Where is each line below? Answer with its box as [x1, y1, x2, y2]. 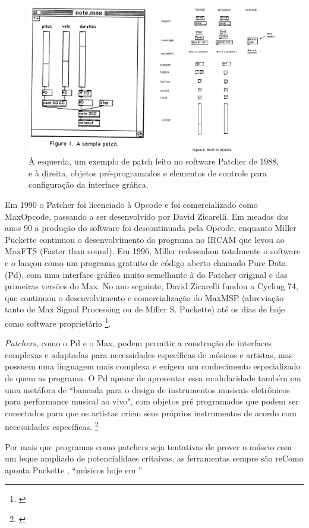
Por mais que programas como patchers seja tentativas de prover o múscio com [5, 440, 292, 453]
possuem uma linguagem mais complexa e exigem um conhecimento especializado [5, 360, 301, 372]
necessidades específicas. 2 [5, 419, 99, 433]
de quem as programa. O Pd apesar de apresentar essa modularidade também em [5, 372, 301, 384]
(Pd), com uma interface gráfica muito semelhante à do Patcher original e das [5, 268, 288, 280]
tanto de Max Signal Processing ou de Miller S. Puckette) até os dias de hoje [5, 303, 285, 315]
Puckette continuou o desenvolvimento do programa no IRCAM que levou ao [5, 233, 285, 245]
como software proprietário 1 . [5, 315, 111, 329]
